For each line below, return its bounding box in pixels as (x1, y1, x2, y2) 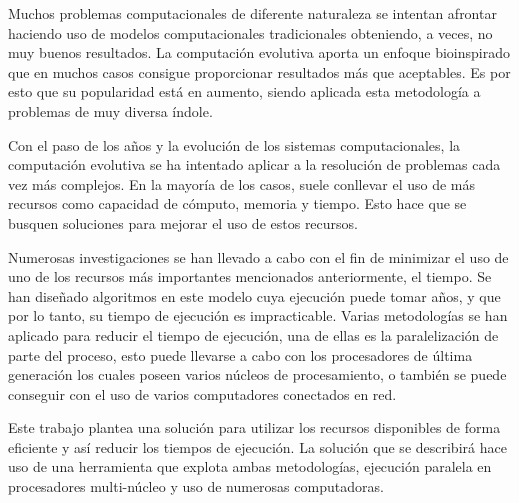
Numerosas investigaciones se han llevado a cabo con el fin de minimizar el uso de (8, 246, 509, 267)
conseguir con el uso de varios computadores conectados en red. (8, 383, 397, 404)
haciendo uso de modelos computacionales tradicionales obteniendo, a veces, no (8, 22, 493, 43)
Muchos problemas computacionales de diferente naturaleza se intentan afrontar (8, 3, 497, 23)
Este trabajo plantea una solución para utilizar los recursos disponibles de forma (8, 417, 501, 438)
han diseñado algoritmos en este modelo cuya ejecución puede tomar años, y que (8, 285, 501, 306)
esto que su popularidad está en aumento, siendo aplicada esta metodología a (8, 81, 481, 102)
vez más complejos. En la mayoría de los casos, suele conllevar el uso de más (8, 173, 476, 194)
